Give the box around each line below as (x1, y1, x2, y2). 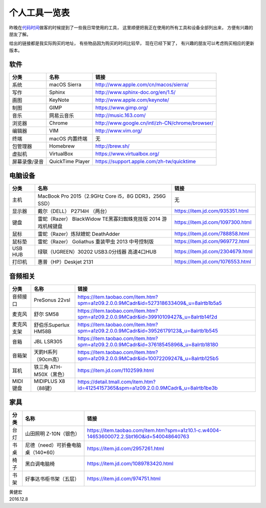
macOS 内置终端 (49, 135, 88, 142)
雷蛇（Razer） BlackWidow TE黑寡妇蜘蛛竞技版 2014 (37, 215, 161, 222)
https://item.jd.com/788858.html (174, 230, 250, 237)
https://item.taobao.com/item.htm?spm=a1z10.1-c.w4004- (87, 427, 222, 434)
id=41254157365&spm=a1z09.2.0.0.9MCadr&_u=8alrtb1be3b (77, 384, 218, 391)
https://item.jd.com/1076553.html (174, 258, 251, 265)
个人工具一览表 (9, 7, 70, 18)
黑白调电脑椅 (25, 460, 55, 467)
